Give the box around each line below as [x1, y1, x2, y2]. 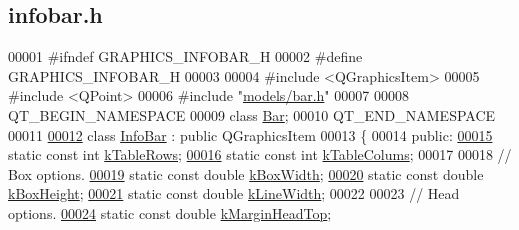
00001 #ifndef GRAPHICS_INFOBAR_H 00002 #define [8, 46, 363, 67]
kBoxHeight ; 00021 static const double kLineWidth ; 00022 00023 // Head [8, 183, 460, 204]
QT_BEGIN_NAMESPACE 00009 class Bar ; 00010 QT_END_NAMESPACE [8, 104, 496, 125]
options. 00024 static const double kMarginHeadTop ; [8, 202, 332, 223]
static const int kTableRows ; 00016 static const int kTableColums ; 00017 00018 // [8, 144, 512, 165]
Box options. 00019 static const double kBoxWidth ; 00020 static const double [8, 163, 484, 184]
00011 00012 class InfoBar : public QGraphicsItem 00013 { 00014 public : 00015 [8, 124, 493, 145]
